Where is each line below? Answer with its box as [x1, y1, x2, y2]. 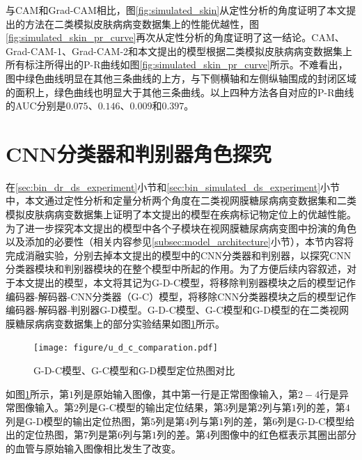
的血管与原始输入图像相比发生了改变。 [6, 441, 181, 456]
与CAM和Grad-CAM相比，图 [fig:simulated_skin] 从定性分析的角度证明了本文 [6, 3, 347, 17]
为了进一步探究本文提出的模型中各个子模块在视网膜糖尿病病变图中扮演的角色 [6, 220, 356, 235]
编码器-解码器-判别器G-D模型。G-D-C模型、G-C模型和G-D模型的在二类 [6, 302, 329, 317]
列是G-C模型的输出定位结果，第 [79, 400, 223, 415]
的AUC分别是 [6, 98, 66, 113]
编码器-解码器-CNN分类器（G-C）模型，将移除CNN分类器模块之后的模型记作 [6, 289, 356, 303]
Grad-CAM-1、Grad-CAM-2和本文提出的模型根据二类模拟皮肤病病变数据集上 [6, 43, 353, 58]
